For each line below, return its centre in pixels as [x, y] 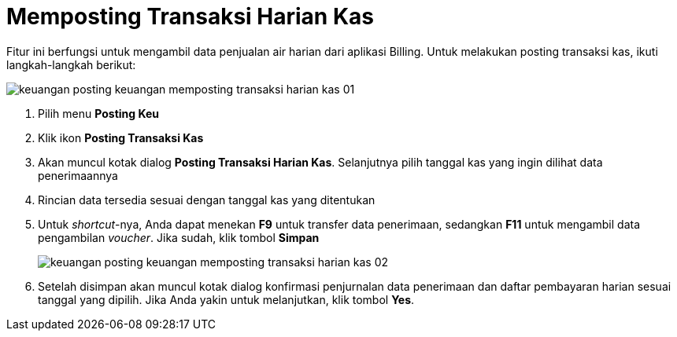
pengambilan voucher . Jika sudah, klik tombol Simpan [179, 237]
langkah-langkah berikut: [71, 64]
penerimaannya [78, 175]
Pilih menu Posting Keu [99, 113]
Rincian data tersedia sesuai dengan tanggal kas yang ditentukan [207, 200]
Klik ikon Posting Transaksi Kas [121, 137]
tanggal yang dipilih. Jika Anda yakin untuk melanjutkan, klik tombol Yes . [226, 299]
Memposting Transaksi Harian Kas [190, 16]
